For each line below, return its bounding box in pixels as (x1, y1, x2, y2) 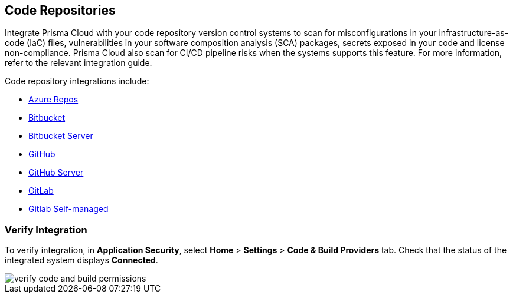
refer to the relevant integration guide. (5, 58, 152, 68)
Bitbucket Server (28, 131, 93, 141)
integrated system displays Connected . (5, 255, 158, 266)
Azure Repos (28, 94, 79, 105)
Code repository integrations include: (5, 76, 149, 87)
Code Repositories (5, 3, 116, 18)
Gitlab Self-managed (28, 204, 109, 214)
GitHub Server (28, 167, 84, 178)
